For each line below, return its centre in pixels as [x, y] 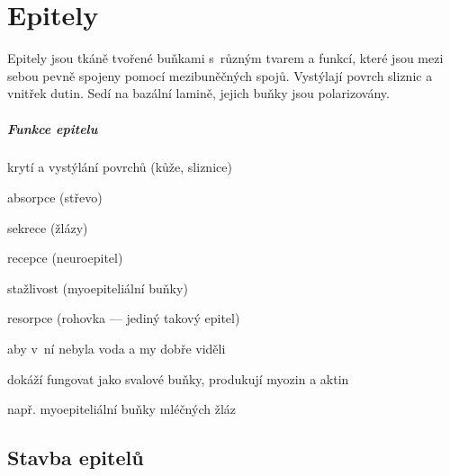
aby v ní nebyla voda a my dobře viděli [117, 349]
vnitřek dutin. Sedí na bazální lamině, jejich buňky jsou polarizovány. [198, 93]
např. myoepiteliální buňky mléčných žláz [122, 409]
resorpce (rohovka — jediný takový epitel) [124, 318]
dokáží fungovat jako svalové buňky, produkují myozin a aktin [178, 378]
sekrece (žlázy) [48, 227]
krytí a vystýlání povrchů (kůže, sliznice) [120, 167]
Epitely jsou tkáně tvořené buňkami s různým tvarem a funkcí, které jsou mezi [225, 58]
